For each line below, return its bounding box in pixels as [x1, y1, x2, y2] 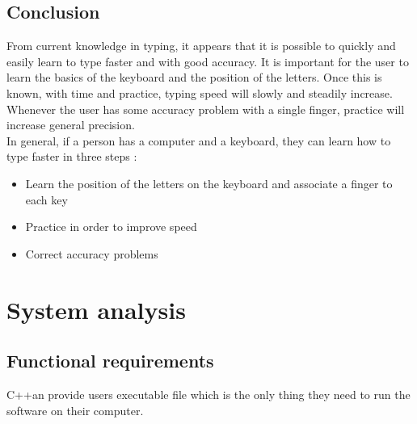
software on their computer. [6, 401, 144, 418]
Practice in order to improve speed [25, 218, 197, 235]
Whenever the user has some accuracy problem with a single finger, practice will [6, 100, 405, 117]
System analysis [6, 292, 186, 325]
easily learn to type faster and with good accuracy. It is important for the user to [6, 52, 409, 69]
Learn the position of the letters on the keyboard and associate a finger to [25, 174, 393, 191]
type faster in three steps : [6, 148, 137, 165]
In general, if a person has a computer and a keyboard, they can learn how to [6, 132, 391, 149]
